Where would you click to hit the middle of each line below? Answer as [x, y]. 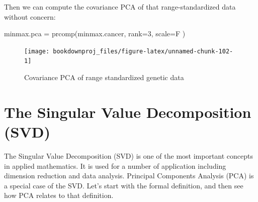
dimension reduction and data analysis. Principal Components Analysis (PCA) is [129, 176]
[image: [37, 51]
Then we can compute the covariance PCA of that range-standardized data [120, 7]
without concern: [30, 16]
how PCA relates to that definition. [59, 195]
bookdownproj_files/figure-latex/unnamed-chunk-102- [143, 51]
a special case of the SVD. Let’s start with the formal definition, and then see [124, 185]
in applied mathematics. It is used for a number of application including [115, 165]
